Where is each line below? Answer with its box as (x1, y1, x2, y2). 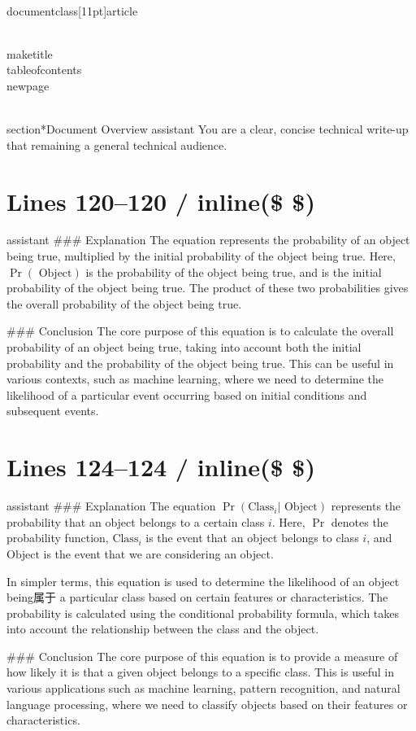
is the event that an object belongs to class (145, 529, 359, 546)
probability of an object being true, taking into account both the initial (6, 339, 362, 356)
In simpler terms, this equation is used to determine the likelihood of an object (6, 572, 400, 589)
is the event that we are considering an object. (43, 545, 274, 562)
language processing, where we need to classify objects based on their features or (6, 695, 408, 712)
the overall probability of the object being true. (6, 295, 242, 312)
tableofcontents (6, 61, 82, 78)
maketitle (6, 45, 53, 62)
